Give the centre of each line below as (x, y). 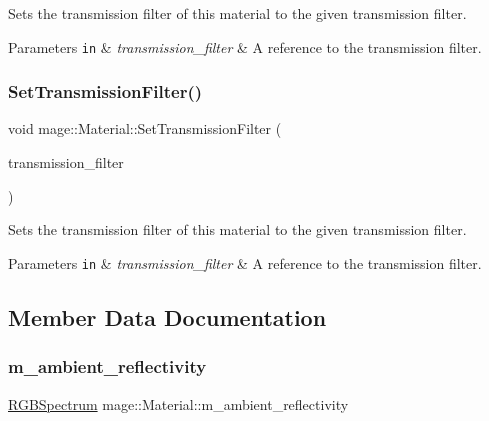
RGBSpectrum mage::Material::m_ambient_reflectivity (178, 403)
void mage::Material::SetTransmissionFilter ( (145, 128)
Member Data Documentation (167, 316)
